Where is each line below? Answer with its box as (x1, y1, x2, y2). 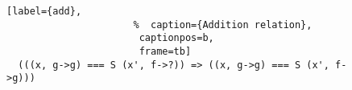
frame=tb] (139, 45, 192, 57)
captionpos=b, (139, 32, 214, 44)
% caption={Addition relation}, (133, 18, 313, 31)
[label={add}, (6, 6, 82, 17)
